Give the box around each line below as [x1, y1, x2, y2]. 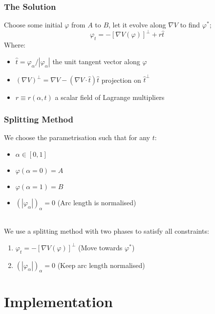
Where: [4, 40, 25, 50]
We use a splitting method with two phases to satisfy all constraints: [4, 226, 209, 236]
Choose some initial [4, 20, 63, 30]
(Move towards [78, 242, 123, 252]
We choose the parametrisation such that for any [4, 132, 150, 143]
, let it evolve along [108, 20, 166, 30]
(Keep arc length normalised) [57, 260, 145, 270]
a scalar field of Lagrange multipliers [55, 92, 165, 102]
